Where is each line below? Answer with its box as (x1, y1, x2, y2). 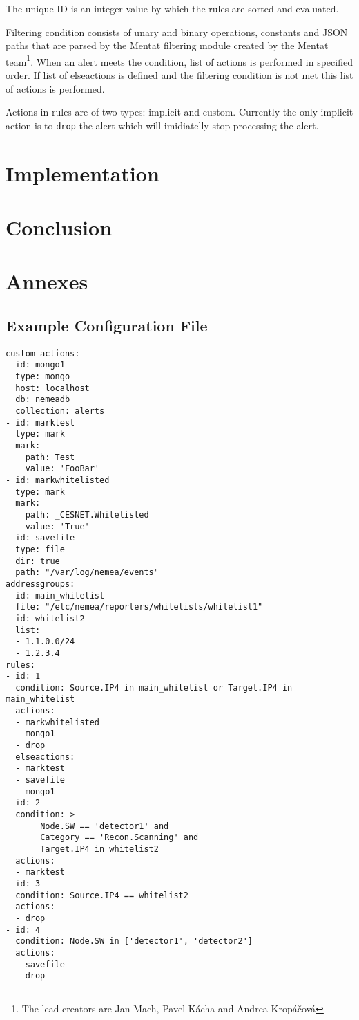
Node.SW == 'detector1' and (40, 821, 169, 831)
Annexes (6, 267, 88, 295)
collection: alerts (15, 406, 105, 417)
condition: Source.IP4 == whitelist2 (15, 890, 188, 900)
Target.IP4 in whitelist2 (40, 844, 159, 855)
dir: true (15, 556, 60, 566)
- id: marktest (6, 417, 75, 428)
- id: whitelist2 (6, 613, 85, 623)
